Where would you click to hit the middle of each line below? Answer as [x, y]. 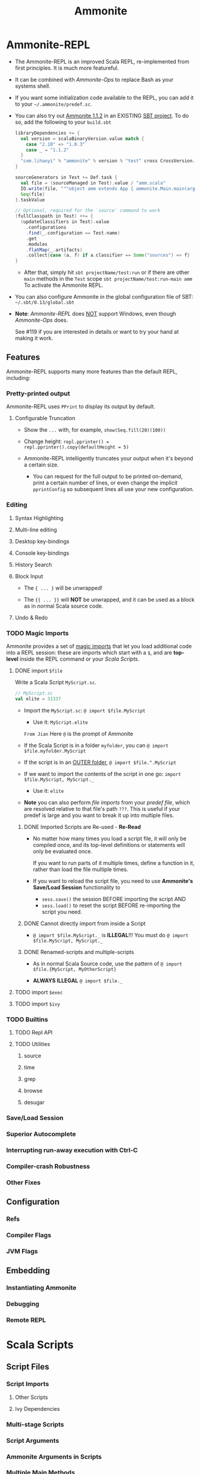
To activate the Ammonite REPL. [63, 285]
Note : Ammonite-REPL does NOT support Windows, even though [95, 314]
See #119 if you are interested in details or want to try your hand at [97, 332]
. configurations [46, 228]
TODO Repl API [34, 1032]
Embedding [28, 1271]
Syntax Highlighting [39, 518]
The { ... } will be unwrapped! [63, 588]
